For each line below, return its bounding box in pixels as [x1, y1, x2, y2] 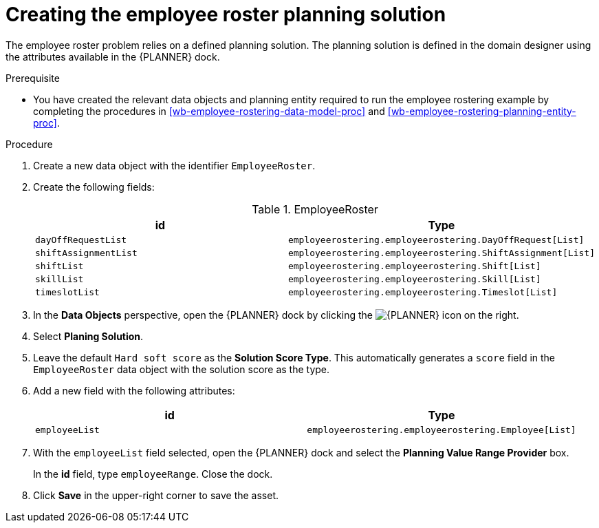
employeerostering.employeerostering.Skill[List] [287, 273, 541, 284]
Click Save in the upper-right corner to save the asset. [33, 489, 279, 501]
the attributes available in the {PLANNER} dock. [6, 50, 220, 63]
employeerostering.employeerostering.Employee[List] [307, 424, 576, 435]
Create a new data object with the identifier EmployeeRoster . [33, 159, 316, 171]
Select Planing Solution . [33, 330, 144, 342]
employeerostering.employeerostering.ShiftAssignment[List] [287, 247, 595, 258]
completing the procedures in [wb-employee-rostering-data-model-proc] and [33, 105, 385, 117]
